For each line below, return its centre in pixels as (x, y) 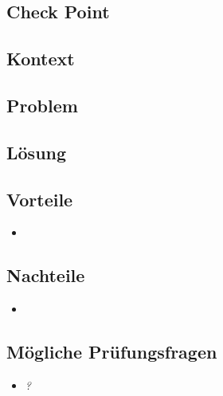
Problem (42, 105)
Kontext (41, 59)
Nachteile (46, 275)
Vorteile (40, 199)
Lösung (37, 152)
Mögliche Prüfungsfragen (112, 352)
